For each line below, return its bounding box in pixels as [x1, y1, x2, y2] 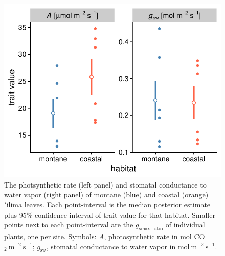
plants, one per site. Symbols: [4, 230, 97, 241]
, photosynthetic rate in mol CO [104, 230, 205, 241]
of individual [165, 219, 205, 230]
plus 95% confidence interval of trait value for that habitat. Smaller [4, 209, 215, 220]
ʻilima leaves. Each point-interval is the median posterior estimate [4, 199, 211, 210]
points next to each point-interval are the [4, 219, 133, 230]
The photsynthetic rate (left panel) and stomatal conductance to [4, 179, 207, 190]
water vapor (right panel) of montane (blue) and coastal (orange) [4, 189, 209, 200]
